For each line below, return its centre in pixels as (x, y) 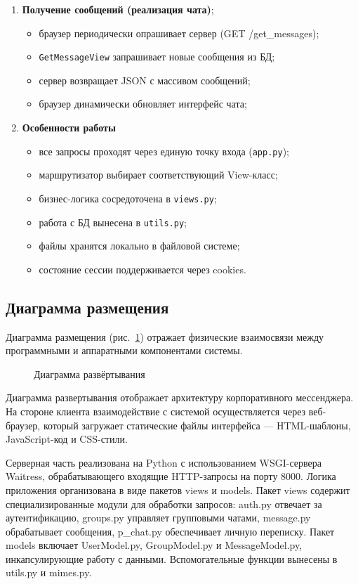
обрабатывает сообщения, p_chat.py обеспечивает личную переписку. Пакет (170, 531)
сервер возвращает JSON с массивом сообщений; (145, 80)
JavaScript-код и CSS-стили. (67, 439)
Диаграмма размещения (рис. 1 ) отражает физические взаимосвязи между (165, 336)
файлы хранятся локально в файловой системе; (139, 246)
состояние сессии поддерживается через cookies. (142, 269)
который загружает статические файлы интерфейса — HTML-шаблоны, (197, 425)
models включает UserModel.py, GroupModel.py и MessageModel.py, (154, 545)
